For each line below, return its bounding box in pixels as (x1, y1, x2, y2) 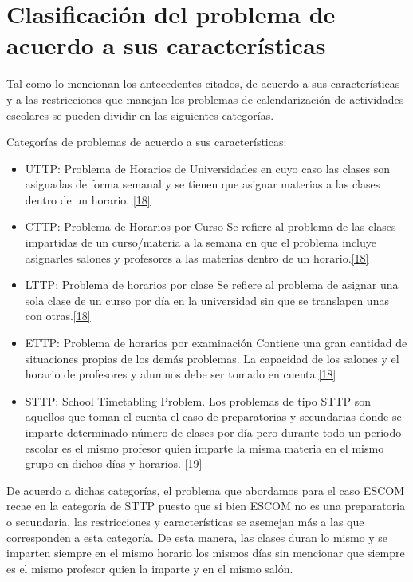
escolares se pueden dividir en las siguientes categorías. (6, 106, 274, 123)
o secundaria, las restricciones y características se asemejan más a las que (6, 513, 364, 529)
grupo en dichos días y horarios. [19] (25, 455, 203, 472)
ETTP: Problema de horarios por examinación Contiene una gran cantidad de (25, 335, 407, 351)
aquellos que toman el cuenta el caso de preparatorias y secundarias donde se (25, 408, 402, 425)
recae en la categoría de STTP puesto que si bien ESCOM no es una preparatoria (6, 497, 406, 514)
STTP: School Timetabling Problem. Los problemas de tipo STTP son (25, 392, 371, 409)
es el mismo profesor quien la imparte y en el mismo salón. (6, 560, 293, 576)
